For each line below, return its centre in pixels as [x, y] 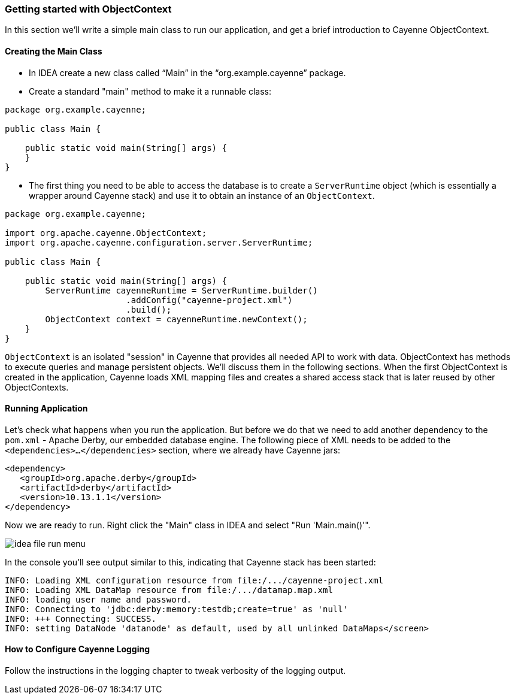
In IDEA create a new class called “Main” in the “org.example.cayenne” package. [187, 72]
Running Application [46, 408]
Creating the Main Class [54, 51]
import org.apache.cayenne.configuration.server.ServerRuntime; [159, 242]
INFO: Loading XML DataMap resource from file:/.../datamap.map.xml [169, 590]
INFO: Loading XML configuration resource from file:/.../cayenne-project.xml [194, 580]
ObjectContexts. [37, 387]
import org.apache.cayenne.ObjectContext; [106, 233]
